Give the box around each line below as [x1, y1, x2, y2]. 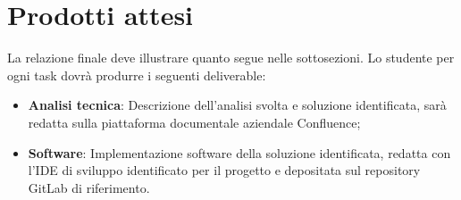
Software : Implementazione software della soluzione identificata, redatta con [28, 143, 451, 162]
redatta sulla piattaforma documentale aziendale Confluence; [28, 112, 361, 131]
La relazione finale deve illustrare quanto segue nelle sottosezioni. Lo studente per [7, 48, 455, 67]
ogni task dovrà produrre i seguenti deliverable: [7, 65, 266, 84]
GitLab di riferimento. [28, 178, 150, 196]
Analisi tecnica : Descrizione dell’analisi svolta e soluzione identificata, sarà [28, 96, 447, 114]
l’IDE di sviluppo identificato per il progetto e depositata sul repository [28, 161, 421, 179]
